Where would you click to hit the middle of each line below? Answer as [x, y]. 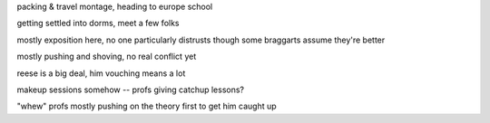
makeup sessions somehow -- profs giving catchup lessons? [131, 90]
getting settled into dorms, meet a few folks [98, 24]
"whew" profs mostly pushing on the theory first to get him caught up [147, 106]
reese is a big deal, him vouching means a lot [101, 73]
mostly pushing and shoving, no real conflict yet [107, 57]
